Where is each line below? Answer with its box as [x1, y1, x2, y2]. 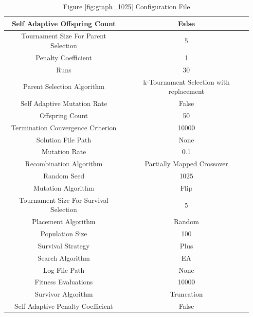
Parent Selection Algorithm [23, 81, 105, 91]
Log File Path [43, 264, 85, 275]
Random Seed [43, 171, 85, 181]
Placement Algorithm [32, 216, 96, 227]
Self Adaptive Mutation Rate [20, 98, 107, 108]
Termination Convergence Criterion [11, 122, 117, 132]
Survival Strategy [37, 240, 90, 250]
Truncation [170, 289, 203, 299]
